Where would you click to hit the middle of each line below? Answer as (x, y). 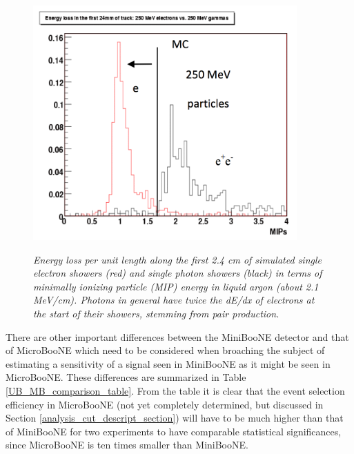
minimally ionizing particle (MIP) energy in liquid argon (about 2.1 (176, 286)
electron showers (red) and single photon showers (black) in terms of (178, 273)
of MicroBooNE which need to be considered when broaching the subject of (165, 350)
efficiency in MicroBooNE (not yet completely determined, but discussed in (165, 404)
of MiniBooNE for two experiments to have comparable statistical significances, (174, 431)
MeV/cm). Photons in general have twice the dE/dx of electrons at (174, 300)
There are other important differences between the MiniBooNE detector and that (177, 336)
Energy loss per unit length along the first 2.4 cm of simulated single (177, 259)
